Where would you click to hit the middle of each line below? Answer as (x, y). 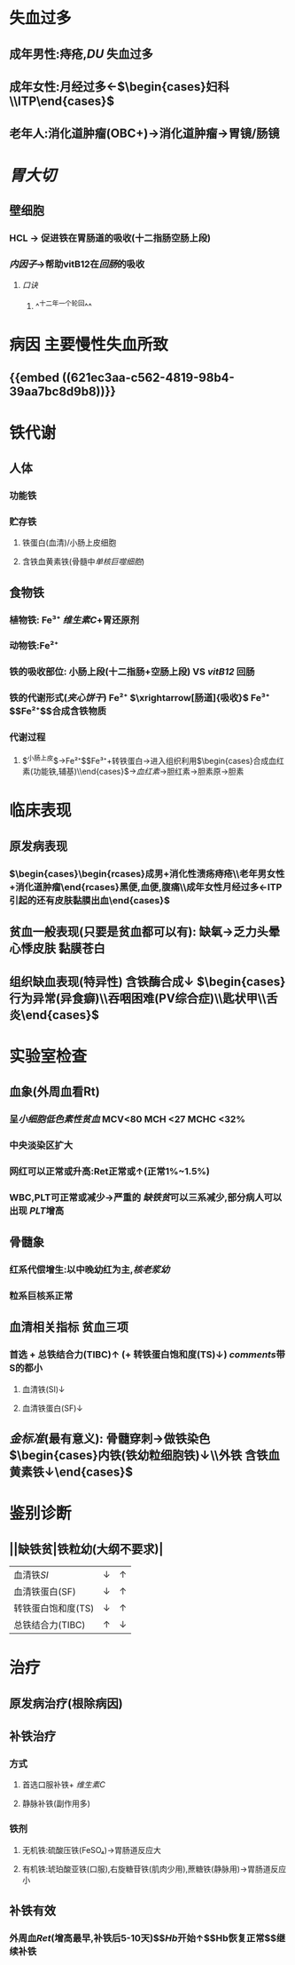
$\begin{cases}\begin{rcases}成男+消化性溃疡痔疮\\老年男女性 (147, 873)
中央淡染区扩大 (41, 1145)
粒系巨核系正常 (41, 1296)
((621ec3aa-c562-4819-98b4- (148, 378)
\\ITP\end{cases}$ (62, 101)
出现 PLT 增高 (37, 1211)
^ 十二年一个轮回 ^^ (64, 305)
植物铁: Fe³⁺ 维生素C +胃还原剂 (74, 620)
